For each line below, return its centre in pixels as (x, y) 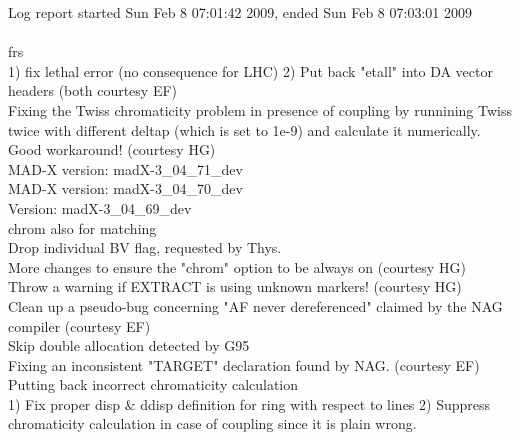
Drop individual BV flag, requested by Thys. (145, 247)
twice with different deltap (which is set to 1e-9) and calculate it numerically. (244, 129)
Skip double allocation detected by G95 (129, 345)
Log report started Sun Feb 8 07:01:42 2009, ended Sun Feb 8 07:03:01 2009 (240, 12)
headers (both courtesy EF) (93, 90)
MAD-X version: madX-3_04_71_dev (125, 168)
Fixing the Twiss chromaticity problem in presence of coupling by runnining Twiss (260, 109)
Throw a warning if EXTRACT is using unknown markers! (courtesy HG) (235, 286)
